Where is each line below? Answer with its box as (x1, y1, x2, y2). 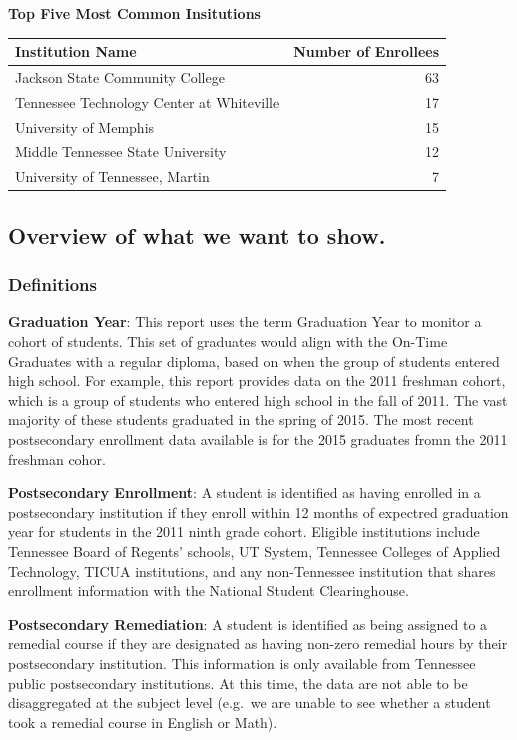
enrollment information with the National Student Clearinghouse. (8, 580, 409, 601)
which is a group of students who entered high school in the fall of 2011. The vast (8, 389, 508, 410)
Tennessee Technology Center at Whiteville (15, 91, 280, 112)
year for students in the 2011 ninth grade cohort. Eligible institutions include (8, 521, 480, 542)
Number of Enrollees (293, 41, 440, 62)
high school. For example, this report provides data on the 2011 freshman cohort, (8, 370, 506, 391)
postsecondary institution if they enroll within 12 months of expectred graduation (8, 501, 509, 522)
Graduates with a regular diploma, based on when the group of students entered (8, 350, 500, 371)
